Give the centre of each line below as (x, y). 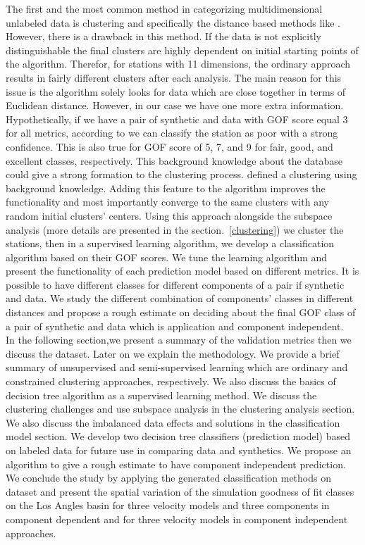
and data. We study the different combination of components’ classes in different (180, 298)
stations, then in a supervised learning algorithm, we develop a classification (170, 243)
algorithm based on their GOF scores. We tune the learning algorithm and (167, 257)
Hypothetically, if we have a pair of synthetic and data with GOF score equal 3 (177, 119)
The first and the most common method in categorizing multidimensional (164, 8)
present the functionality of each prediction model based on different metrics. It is (182, 271)
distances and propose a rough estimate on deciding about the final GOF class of (181, 312)
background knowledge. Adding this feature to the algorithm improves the (166, 188)
